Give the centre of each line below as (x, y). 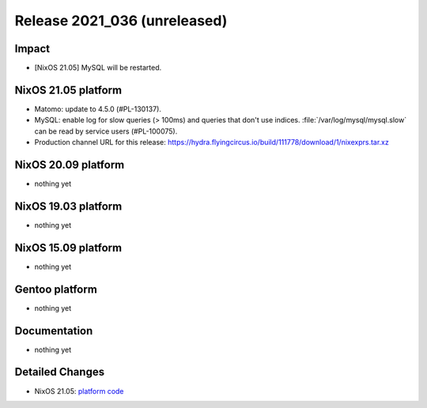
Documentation (54, 331)
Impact (32, 49)
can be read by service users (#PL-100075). (106, 131)
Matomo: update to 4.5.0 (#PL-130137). (98, 109)
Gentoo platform (56, 289)
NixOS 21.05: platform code (79, 391)
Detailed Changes (60, 372)
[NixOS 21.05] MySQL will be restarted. (98, 68)
